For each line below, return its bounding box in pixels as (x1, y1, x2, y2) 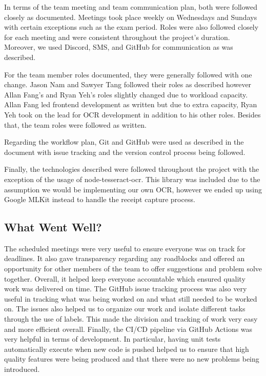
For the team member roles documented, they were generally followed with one (4, 69, 252, 80)
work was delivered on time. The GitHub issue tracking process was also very (4, 283, 247, 294)
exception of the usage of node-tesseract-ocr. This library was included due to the (4, 173, 260, 184)
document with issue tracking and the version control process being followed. (4, 146, 245, 157)
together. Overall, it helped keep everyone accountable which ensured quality (4, 273, 245, 284)
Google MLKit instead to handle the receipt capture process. (4, 194, 195, 205)
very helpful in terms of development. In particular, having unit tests (4, 333, 221, 344)
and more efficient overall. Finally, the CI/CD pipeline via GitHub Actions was (4, 323, 253, 334)
